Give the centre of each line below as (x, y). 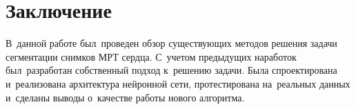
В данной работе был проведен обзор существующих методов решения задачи (171, 43)
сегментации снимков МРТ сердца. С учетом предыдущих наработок (151, 56)
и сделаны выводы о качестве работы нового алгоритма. (125, 97)
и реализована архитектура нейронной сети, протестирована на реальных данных (178, 83)
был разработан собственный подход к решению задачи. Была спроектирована (171, 70)
